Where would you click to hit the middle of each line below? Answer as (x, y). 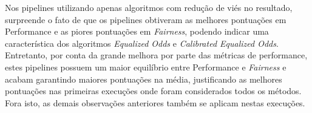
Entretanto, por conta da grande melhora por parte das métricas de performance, (156, 55)
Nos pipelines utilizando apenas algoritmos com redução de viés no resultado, (149, 7)
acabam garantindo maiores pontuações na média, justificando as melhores (144, 79)
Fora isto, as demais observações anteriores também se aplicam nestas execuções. (155, 102)
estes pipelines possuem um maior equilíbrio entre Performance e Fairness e (146, 67)
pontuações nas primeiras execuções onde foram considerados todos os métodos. (153, 91)
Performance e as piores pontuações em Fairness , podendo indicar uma (137, 31)
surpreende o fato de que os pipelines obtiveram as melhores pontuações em (146, 19)
